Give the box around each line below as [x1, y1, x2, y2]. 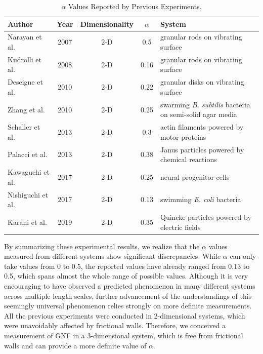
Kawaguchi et [8, 167, 50, 177]
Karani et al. [8, 216, 47, 227]
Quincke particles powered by [160, 211, 251, 222]
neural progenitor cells [160, 171, 230, 182]
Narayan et [8, 31, 42, 42]
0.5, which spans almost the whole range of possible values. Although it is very [4, 270, 248, 281]
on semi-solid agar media [160, 109, 237, 120]
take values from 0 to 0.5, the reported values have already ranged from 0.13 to [4, 260, 250, 271]
